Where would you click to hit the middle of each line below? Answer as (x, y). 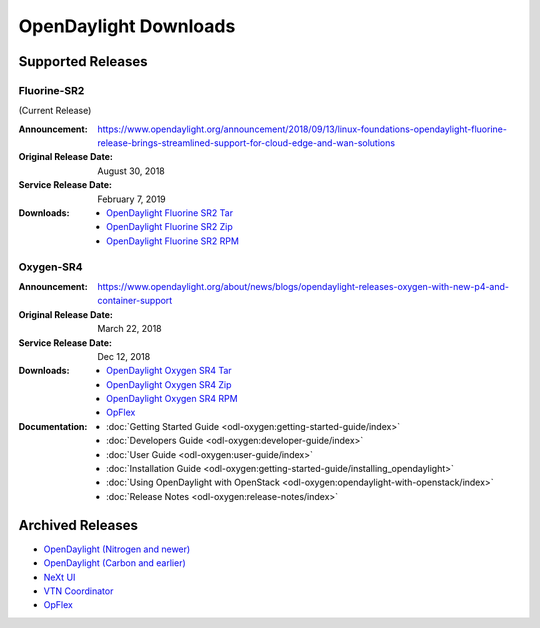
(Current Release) (55, 111)
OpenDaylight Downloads (127, 26)
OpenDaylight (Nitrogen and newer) (117, 549)
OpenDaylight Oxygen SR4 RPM (172, 399)
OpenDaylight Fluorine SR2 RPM (173, 241)
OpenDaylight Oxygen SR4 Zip (169, 384)
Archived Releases (78, 525)
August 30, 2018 (131, 171)
